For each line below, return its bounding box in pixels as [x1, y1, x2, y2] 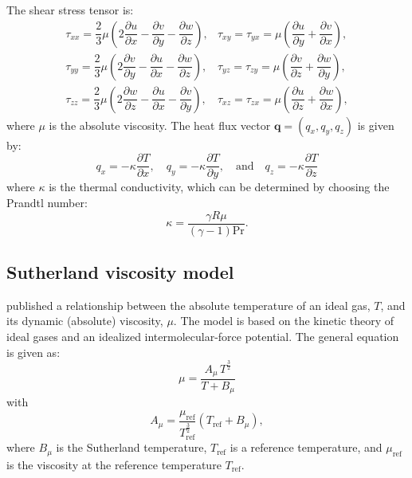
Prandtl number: [6, 194, 88, 210]
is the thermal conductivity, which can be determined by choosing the [49, 178, 390, 195]
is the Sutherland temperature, [56, 439, 207, 456]
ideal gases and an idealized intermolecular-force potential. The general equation [6, 327, 399, 344]
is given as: [6, 343, 61, 360]
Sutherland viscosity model [6, 259, 234, 284]
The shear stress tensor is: [6, 2, 134, 18]
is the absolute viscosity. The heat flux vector [49, 116, 271, 133]
